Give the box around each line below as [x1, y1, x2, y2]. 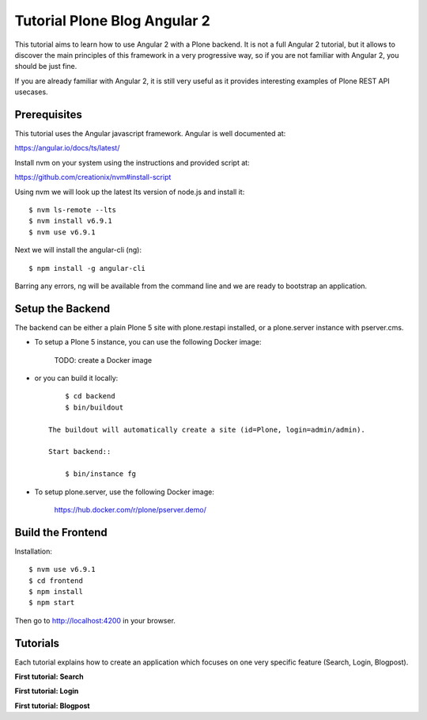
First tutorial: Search [14, 672, 84, 681]
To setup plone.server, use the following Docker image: [34, 487, 215, 497]
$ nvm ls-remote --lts [28, 205, 117, 214]
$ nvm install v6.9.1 [28, 216, 112, 226]
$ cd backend [64, 392, 115, 401]
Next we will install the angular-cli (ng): [14, 246, 142, 255]
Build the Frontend [14, 525, 108, 539]
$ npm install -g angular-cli [28, 264, 146, 272]
